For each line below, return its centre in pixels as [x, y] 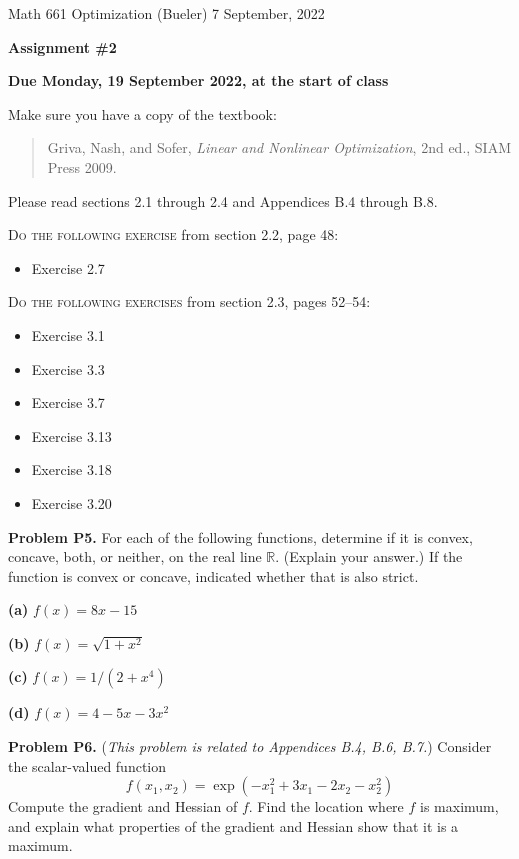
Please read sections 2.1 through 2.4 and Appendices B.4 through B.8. [223, 200]
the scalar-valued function [87, 765]
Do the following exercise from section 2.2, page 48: [173, 234]
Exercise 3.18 [71, 469]
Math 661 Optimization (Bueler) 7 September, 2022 [166, 13]
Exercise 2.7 [68, 267]
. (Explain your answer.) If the [369, 556]
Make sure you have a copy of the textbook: [142, 113]
